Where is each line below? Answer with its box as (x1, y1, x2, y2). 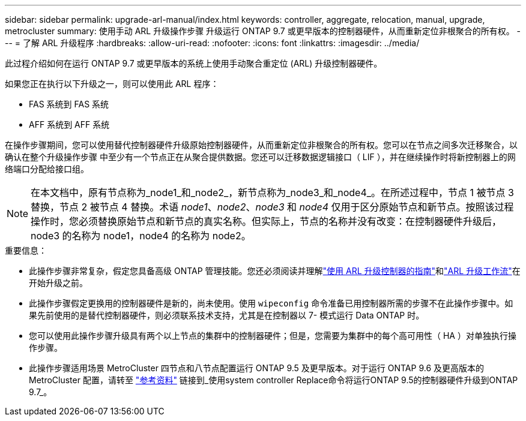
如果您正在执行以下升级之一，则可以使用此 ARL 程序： (5, 79, 219, 89)
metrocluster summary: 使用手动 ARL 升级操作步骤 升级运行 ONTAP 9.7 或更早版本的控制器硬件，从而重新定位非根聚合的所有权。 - (5, 26, 521, 36)
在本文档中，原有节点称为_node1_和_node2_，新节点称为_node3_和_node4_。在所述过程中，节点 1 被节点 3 (31, 187, 514, 199)
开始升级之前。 (29, 278, 88, 288)
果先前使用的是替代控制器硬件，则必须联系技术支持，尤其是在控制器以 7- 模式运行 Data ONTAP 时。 (29, 310, 425, 320)
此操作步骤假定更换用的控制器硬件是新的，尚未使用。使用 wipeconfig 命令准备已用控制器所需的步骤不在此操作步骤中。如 (29, 298, 513, 308)
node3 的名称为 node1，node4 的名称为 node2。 (31, 230, 251, 242)
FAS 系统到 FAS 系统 (29, 99, 109, 109)
